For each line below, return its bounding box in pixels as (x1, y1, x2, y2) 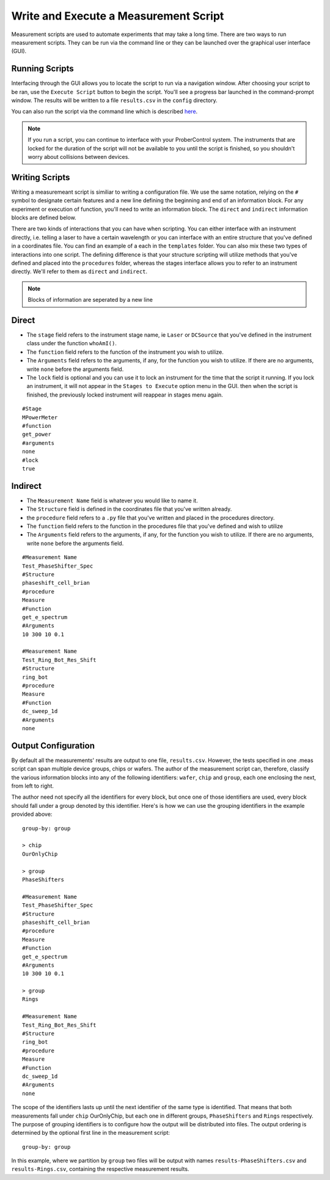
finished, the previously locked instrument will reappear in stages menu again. (26, 391, 223, 398)
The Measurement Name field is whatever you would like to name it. (26, 497, 198, 504)
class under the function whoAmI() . (26, 340, 117, 347)
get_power (22, 431, 51, 438)
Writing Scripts (11, 172, 70, 183)
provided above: (11, 810, 53, 818)
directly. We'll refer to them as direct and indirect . (11, 268, 148, 275)
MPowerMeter (22, 414, 58, 421)
